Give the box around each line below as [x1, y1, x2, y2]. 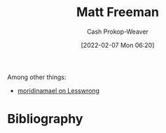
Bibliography [7, 111, 83, 127]
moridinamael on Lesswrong [17, 86, 100, 94]
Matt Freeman [76, 4, 160, 20]
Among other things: [7, 73, 67, 81]
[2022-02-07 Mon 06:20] [81, 41, 155, 49]
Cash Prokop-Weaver [86, 27, 149, 36]
